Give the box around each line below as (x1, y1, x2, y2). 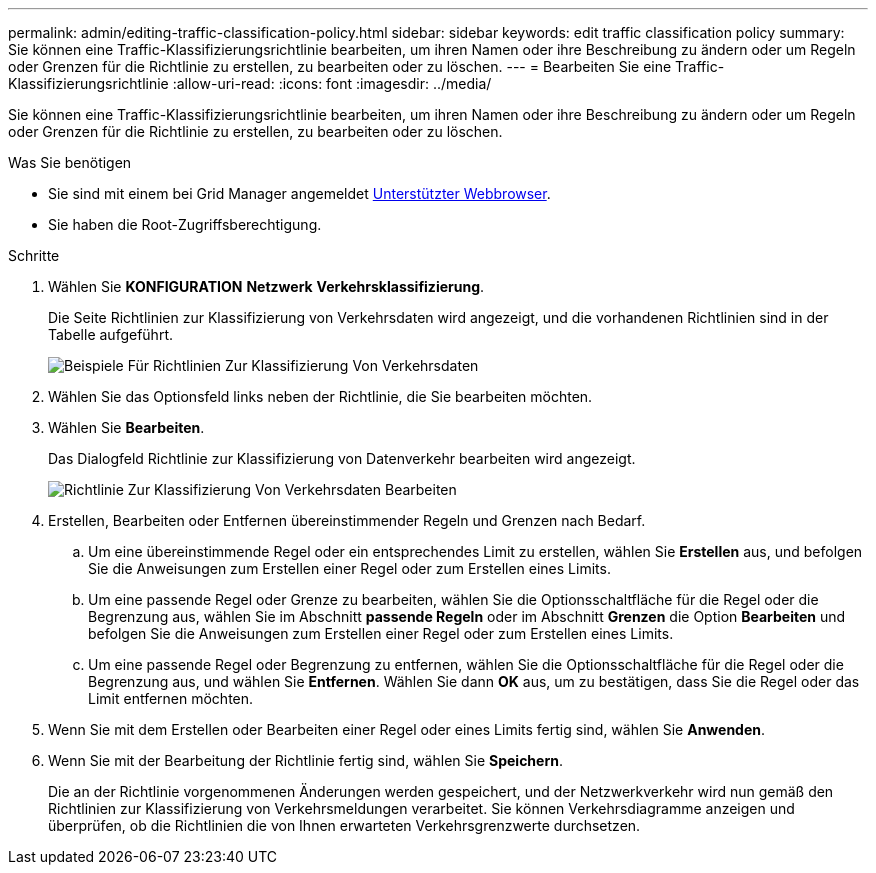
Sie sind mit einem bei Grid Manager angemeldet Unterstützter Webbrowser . (48, 185, 551, 202)
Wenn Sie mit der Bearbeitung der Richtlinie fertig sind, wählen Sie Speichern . (48, 752, 563, 769)
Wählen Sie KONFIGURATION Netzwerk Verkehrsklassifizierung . (48, 278, 485, 295)
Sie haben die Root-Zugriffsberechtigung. (48, 216, 322, 233)
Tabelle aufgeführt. (48, 326, 173, 343)
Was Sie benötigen (8, 154, 132, 171)
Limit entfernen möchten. (88, 690, 254, 707)
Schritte (8, 247, 60, 264)
